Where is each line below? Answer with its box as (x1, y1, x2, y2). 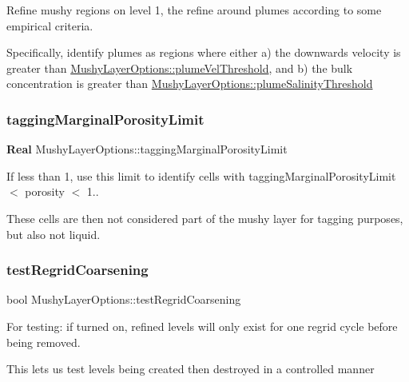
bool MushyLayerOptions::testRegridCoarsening (6, 291, 241, 308)
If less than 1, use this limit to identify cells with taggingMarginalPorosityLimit (6, 167, 396, 184)
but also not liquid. (6, 225, 101, 242)
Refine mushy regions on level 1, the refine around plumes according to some (6, 2, 382, 18)
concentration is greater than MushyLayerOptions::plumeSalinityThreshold (6, 75, 373, 92)
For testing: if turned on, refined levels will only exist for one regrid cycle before (6, 317, 398, 334)
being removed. (6, 333, 81, 350)
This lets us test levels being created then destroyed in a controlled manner (6, 360, 375, 377)
